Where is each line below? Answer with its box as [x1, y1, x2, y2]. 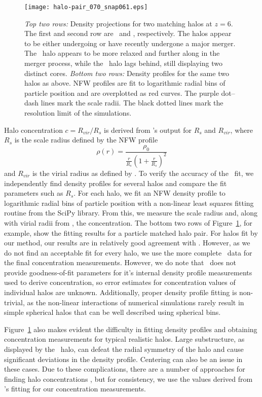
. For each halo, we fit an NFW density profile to [73, 188, 226, 198]
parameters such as [4, 188, 63, 198]
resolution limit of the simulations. [24, 107, 132, 118]
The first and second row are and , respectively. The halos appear [24, 28, 232, 39]
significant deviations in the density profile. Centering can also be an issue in [4, 353, 243, 364]
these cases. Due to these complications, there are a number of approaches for [4, 364, 245, 374]
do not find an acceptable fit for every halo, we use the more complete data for [4, 247, 252, 258]
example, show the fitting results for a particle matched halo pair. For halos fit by [4, 227, 258, 238]
